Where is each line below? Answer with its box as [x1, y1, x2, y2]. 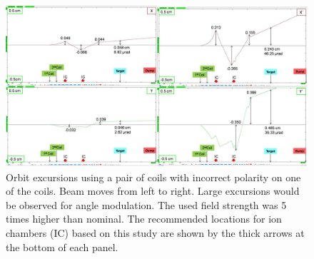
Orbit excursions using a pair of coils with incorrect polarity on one [6, 169, 301, 184]
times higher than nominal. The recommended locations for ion [6, 211, 282, 226]
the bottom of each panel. [6, 239, 118, 254]
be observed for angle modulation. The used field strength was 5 [6, 197, 287, 212]
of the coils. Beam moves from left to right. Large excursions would [6, 183, 300, 198]
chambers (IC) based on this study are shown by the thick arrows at [6, 225, 305, 240]
